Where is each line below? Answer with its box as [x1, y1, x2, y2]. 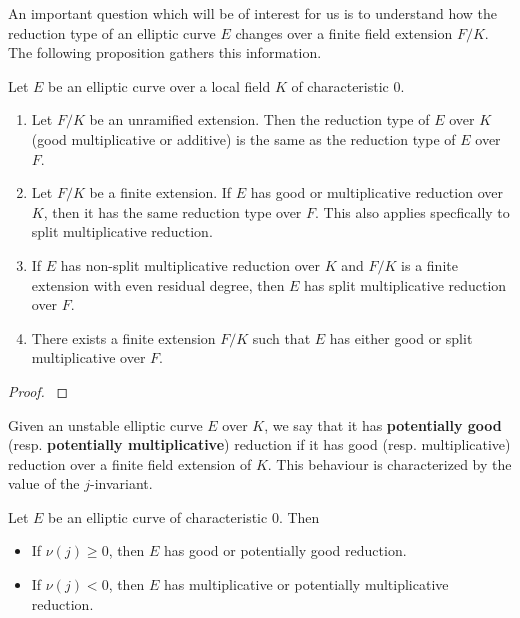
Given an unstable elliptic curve [8, 414, 203, 435]
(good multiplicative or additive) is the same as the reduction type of [31, 128, 456, 149]
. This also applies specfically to [315, 201, 510, 222]
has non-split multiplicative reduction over [60, 254, 321, 275]
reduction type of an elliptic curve [8, 22, 216, 43]
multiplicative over [31, 347, 146, 368]
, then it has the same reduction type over [43, 201, 302, 222]
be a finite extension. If [89, 182, 232, 203]
